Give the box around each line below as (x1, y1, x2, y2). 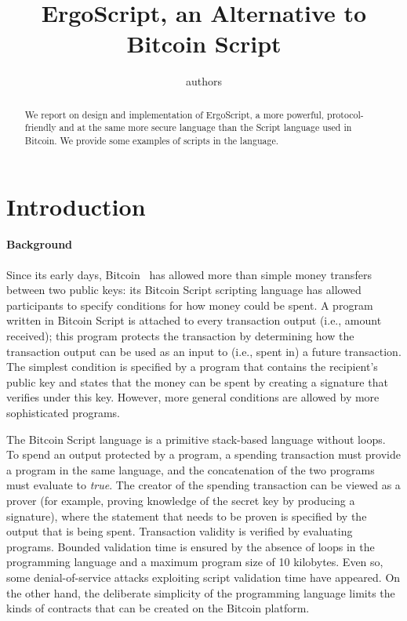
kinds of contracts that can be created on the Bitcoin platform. (6, 600, 310, 616)
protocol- (327, 107, 364, 121)
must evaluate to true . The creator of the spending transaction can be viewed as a (6, 477, 401, 493)
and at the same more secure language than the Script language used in (59, 121, 352, 134)
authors (185, 73, 223, 89)
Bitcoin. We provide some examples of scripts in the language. (24, 134, 278, 147)
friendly (24, 121, 56, 134)
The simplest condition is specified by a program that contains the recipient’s (6, 358, 378, 375)
